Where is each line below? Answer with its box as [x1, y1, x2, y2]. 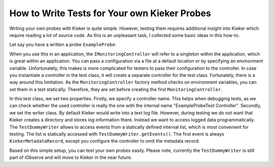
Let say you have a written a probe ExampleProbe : [9, 41, 117, 48]
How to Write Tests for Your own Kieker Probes [9, 8, 212, 19]
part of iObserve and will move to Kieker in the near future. [9, 154, 132, 160]
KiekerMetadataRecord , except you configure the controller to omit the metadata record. [9, 138, 200, 144]
